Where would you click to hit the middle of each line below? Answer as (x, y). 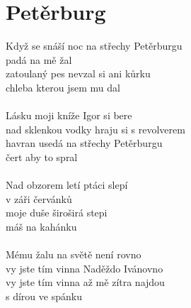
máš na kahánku (41, 226)
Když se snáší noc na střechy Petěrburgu (94, 46)
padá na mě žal (39, 59)
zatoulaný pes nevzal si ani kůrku (78, 73)
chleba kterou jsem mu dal (63, 87)
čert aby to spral (42, 156)
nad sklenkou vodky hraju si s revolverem (95, 129)
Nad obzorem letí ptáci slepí (67, 185)
